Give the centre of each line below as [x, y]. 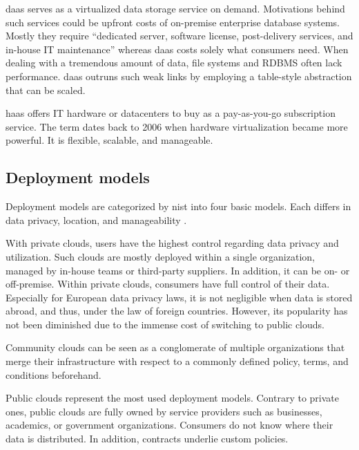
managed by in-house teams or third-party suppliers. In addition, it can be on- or [178, 270]
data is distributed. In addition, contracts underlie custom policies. [147, 439]
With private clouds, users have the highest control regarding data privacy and [172, 243]
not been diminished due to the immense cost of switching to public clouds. [165, 324]
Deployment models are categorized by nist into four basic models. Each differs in [178, 206]
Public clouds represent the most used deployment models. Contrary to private [172, 398]
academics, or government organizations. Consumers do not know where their [169, 425]
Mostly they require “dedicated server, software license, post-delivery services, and [179, 36]
